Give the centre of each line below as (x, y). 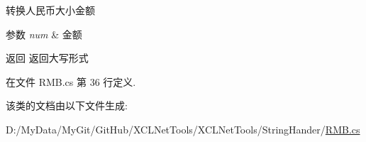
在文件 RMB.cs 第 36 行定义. (71, 81)
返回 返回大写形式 (47, 58)
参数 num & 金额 (44, 34)
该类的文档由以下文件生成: (67, 105)
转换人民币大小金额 (50, 10)
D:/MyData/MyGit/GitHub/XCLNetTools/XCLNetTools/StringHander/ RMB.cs (183, 129)
